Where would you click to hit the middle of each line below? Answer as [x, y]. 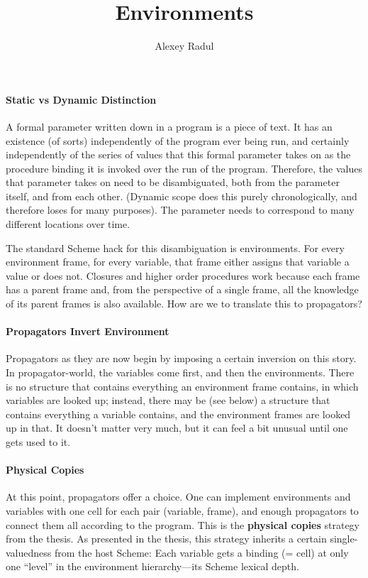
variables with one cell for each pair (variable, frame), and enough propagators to [182, 510]
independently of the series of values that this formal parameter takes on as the [178, 154]
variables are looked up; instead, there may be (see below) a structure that [168, 400]
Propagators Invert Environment [88, 331]
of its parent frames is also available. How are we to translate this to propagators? [184, 304]
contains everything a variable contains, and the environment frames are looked [178, 414]
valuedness [29, 552]
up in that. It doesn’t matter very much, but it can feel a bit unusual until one [177, 428]
